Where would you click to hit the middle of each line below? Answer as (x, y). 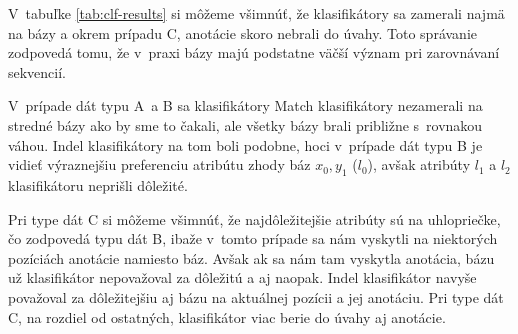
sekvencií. (37, 71)
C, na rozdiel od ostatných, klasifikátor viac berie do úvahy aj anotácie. (227, 316)
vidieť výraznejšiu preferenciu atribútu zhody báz (159, 164)
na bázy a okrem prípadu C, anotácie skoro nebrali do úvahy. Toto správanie (242, 32)
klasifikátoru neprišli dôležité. (98, 184)
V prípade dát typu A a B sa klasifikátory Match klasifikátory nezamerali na (245, 105)
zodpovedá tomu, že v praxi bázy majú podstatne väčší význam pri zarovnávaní (254, 52)
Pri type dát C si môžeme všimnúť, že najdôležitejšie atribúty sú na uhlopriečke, (254, 218)
